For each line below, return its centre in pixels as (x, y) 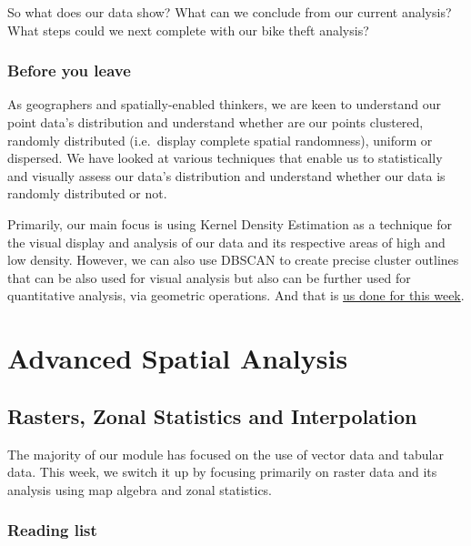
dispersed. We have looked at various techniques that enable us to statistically (225, 158)
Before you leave (69, 71)
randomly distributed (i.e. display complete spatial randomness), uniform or (220, 140)
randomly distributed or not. (87, 193)
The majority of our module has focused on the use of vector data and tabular (225, 454)
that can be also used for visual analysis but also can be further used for (209, 277)
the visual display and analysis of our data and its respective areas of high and (226, 242)
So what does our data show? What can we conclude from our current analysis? (230, 12)
